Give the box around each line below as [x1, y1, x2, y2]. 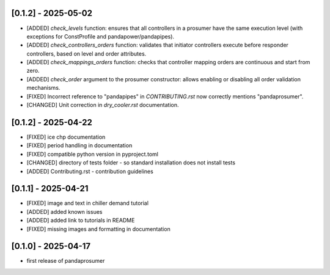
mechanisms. [26, 84, 61, 92]
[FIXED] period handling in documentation [26, 142, 133, 149]
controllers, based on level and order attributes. [26, 50, 147, 57]
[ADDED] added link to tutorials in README [26, 217, 135, 224]
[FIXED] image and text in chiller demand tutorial [26, 199, 149, 207]
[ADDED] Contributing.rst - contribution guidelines [26, 167, 154, 175]
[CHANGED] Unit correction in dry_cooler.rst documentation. [26, 101, 180, 109]
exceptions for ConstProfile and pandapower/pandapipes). [26, 32, 174, 40]
